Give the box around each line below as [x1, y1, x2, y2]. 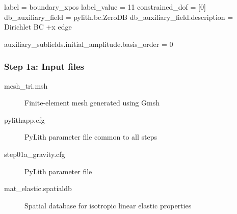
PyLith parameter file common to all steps [24, 131, 157, 142]
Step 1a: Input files [4, 60, 84, 73]
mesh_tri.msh [4, 80, 48, 91]
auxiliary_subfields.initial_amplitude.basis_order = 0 [4, 38, 173, 49]
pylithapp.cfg [4, 114, 45, 125]
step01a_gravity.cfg [4, 148, 65, 159]
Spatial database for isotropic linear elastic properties [24, 200, 192, 210]
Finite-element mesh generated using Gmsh [24, 97, 160, 108]
